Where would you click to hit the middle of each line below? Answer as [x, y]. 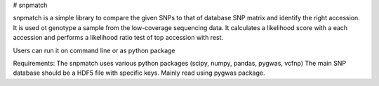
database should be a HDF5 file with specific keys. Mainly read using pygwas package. [139, 73]
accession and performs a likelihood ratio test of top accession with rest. [118, 38]
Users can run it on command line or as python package [94, 50]
